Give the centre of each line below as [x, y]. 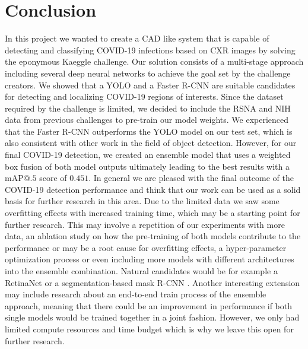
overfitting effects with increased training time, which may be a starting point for [153, 213]
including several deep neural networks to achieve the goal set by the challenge [148, 73]
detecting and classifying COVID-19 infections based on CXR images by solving [150, 50]
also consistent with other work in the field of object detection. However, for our [151, 143]
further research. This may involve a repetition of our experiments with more [145, 224]
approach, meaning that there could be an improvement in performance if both [149, 305]
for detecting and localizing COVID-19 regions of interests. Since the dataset [144, 96]
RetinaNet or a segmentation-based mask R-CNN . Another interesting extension [153, 282]
